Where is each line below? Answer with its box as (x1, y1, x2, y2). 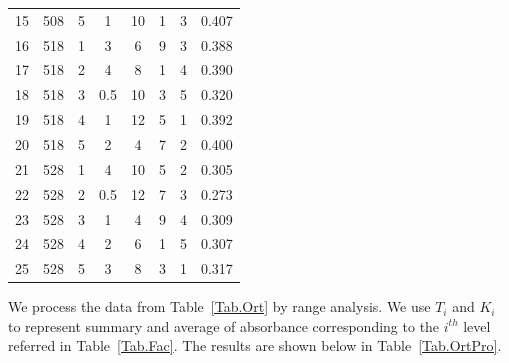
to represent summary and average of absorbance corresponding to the (8, 315, 440, 336)
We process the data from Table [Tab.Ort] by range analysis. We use (8, 296, 431, 317)
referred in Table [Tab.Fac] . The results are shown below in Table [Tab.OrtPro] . (8, 335, 502, 356)
